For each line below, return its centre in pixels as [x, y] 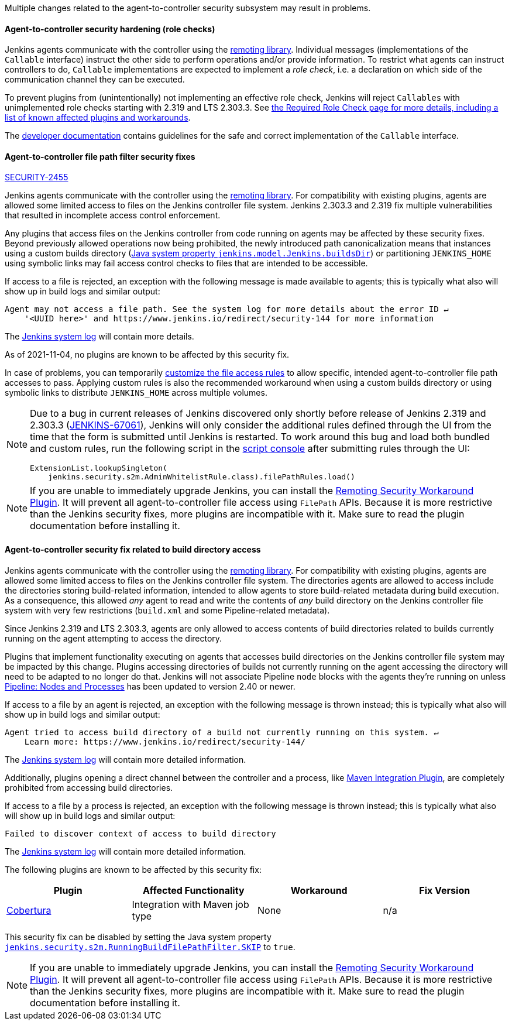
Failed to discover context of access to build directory [140, 833]
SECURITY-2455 [37, 177]
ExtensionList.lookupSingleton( [99, 468]
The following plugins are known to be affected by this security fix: [133, 869]
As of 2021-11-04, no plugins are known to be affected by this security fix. [147, 355]
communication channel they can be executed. [95, 80]
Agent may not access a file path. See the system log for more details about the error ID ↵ [227, 309]
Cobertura [29, 910]
